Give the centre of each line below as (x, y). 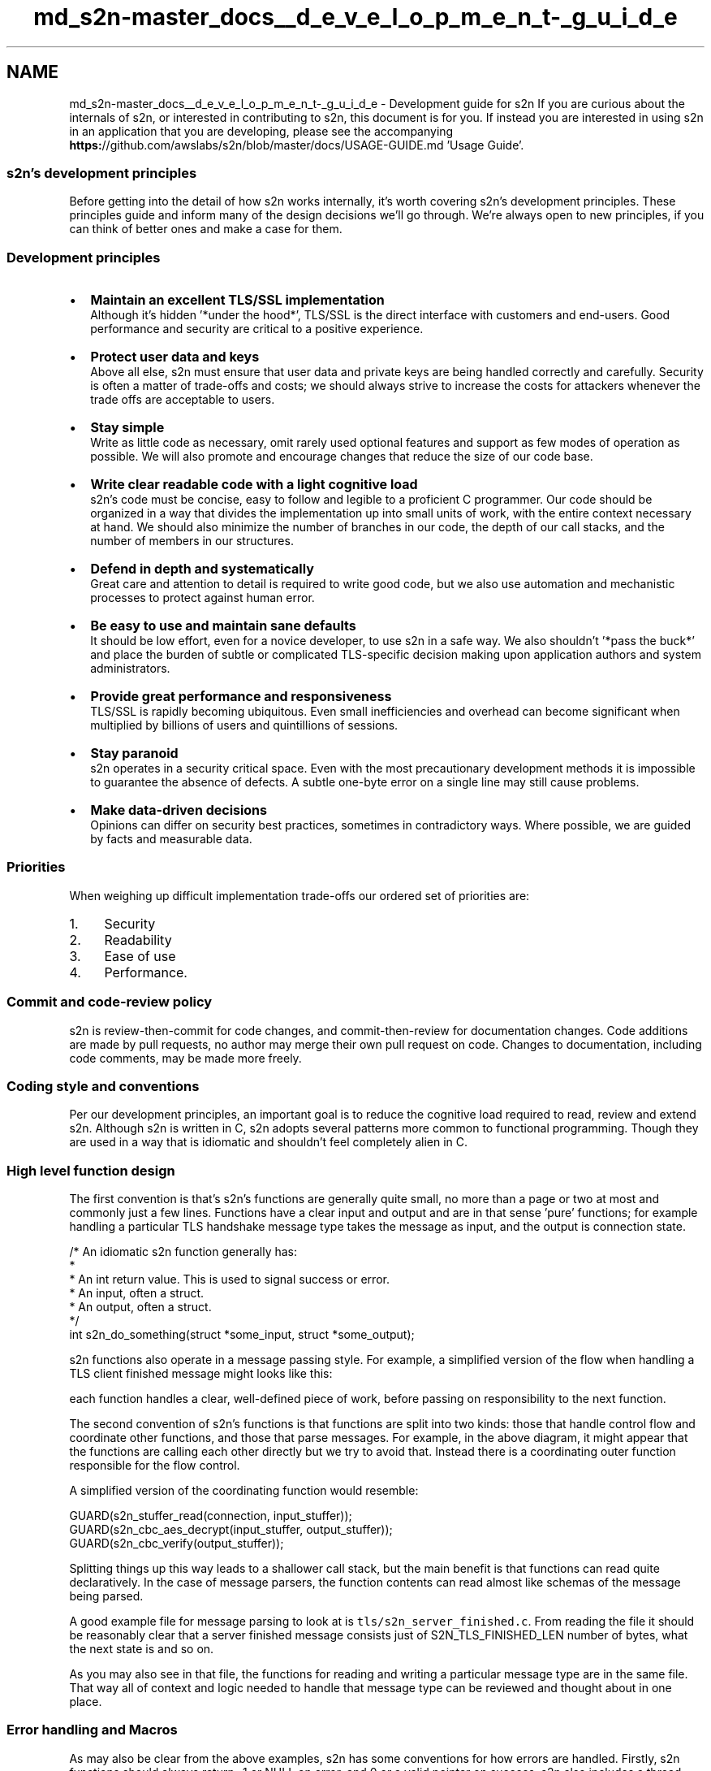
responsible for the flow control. (155, 1466)
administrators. (130, 669)
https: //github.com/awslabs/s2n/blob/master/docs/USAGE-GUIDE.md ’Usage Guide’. (297, 145)
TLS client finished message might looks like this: (201, 1374)
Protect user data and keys (175, 357)
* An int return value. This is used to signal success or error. (229, 1280)
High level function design (91, 1170)
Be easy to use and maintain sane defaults (223, 626)
